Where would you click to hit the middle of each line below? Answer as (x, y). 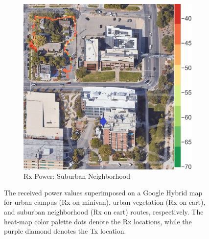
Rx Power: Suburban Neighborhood (77, 176)
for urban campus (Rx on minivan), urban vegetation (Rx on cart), (105, 202)
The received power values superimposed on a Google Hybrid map (103, 192)
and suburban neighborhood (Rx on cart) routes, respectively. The (104, 211)
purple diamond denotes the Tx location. (65, 231)
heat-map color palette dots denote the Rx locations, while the (98, 221)
